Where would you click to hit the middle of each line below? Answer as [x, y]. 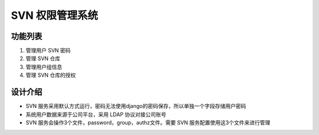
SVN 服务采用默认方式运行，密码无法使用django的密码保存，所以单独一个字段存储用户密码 [136, 106]
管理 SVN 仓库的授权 [51, 75]
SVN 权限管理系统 [55, 15]
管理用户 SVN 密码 [48, 51]
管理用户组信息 [44, 67]
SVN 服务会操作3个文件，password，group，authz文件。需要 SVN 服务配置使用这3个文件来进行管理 [148, 122]
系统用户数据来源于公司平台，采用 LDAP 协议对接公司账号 [96, 114]
